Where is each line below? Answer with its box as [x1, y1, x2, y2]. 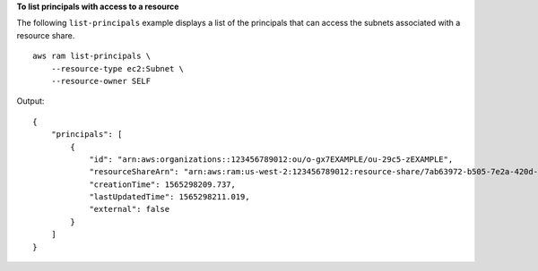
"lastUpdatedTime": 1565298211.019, [89, 192, 250, 202]
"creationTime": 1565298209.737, [89, 179, 237, 190]
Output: [16, 96, 45, 106]
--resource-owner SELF [50, 76, 152, 86]
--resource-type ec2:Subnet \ [50, 64, 184, 73]
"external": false [89, 204, 170, 215]
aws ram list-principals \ [32, 51, 152, 62]
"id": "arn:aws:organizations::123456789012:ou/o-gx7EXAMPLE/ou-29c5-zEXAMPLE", [89, 154, 454, 165]
